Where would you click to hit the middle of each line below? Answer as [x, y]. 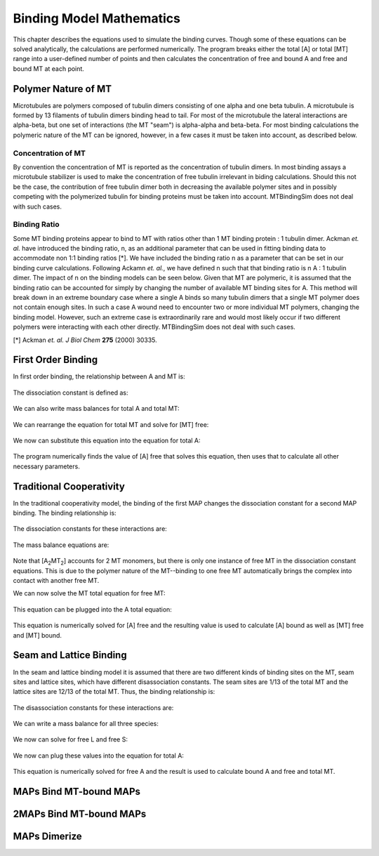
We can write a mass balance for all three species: [86, 724]
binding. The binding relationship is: [65, 513]
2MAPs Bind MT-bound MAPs [80, 814]
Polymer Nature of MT [62, 89]
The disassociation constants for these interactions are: [93, 707]
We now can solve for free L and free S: [70, 739]
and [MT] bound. [38, 635]
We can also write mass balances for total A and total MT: [96, 409]
